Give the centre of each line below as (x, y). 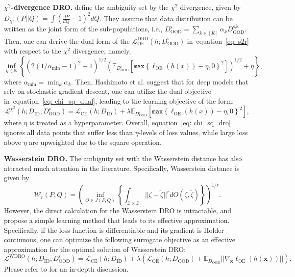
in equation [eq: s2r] (218, 41)
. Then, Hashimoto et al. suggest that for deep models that (160, 81)
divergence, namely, (102, 50)
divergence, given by (210, 7)
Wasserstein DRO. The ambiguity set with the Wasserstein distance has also (123, 158)
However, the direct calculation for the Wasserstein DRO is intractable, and (118, 210)
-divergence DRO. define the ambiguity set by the (90, 7)
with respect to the (33, 50)
